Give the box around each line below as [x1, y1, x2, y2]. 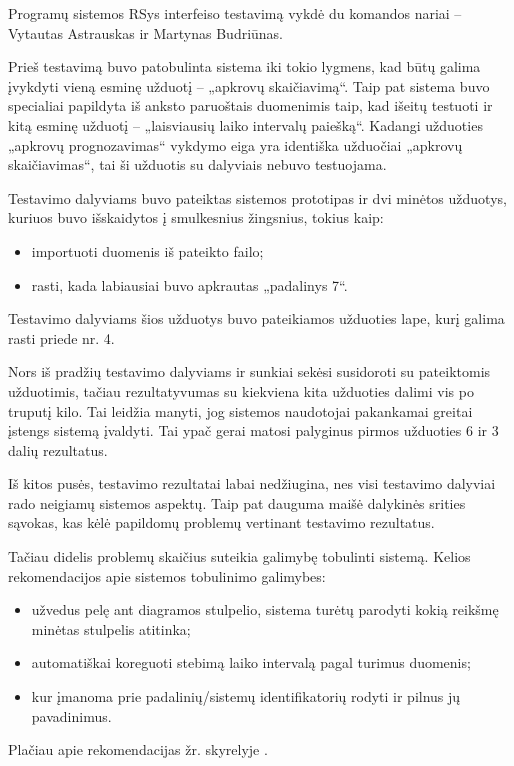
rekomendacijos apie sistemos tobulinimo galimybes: [8, 565, 326, 586]
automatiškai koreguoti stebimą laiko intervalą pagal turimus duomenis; [31, 652, 471, 673]
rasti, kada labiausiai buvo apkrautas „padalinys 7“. [31, 274, 348, 295]
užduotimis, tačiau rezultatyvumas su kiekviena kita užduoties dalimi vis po [8, 380, 474, 401]
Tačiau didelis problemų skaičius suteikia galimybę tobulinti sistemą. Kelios [8, 546, 471, 567]
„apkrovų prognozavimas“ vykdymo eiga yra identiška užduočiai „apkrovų [8, 134, 463, 155]
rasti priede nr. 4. [8, 327, 115, 348]
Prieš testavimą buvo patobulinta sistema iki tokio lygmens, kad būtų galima [8, 56, 481, 77]
